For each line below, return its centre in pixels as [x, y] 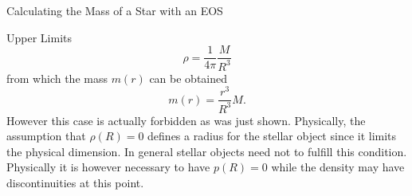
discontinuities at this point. [75, 183]
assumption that [46, 136]
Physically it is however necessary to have [108, 167]
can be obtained [188, 78]
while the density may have [338, 167]
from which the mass [57, 78]
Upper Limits [39, 37]
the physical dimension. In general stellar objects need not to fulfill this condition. [207, 151]
